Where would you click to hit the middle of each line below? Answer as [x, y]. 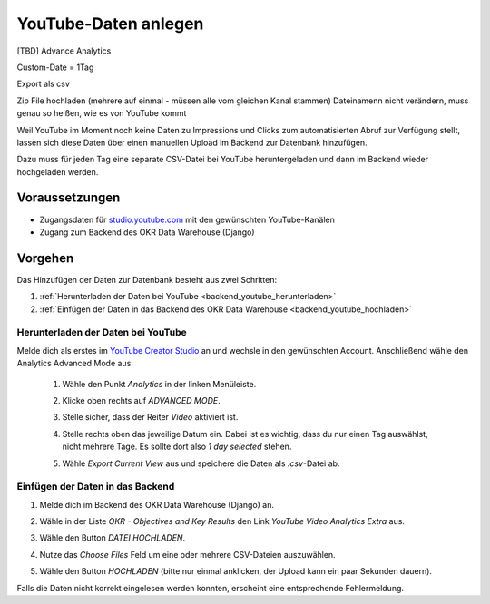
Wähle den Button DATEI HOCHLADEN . [113, 538]
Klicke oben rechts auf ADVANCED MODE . [142, 400]
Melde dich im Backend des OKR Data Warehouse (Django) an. [157, 504]
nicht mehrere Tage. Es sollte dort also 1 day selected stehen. [177, 447]
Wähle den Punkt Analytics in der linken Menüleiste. [159, 384]
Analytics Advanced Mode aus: [75, 364]
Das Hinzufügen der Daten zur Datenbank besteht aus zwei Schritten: [147, 279]
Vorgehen [45, 258]
